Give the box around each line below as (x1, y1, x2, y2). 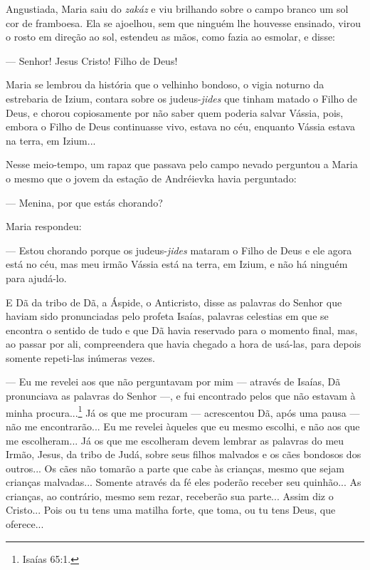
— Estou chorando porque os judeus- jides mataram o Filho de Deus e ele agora (6, 242, 352, 257)
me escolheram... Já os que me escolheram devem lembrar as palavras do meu (6, 432, 344, 447)
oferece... (6, 517, 44, 532)
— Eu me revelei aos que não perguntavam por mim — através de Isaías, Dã (6, 374, 341, 389)
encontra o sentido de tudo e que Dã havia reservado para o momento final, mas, (6, 322, 358, 337)
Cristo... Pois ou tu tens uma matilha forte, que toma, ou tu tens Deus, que (6, 502, 336, 517)
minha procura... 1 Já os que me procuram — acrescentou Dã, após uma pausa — (6, 403, 360, 420)
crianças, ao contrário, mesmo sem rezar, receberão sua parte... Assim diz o (6, 488, 334, 503)
